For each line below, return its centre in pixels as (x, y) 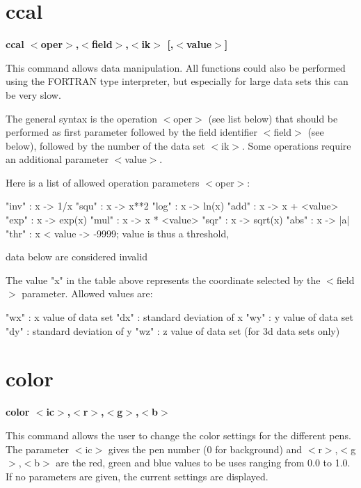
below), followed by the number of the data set (105, 145)
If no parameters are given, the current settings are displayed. (137, 476)
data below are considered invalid (77, 257)
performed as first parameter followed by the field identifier (132, 132)
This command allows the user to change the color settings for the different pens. (178, 435)
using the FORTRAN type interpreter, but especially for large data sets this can (177, 81)
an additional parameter (57, 159)
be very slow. (33, 94)
